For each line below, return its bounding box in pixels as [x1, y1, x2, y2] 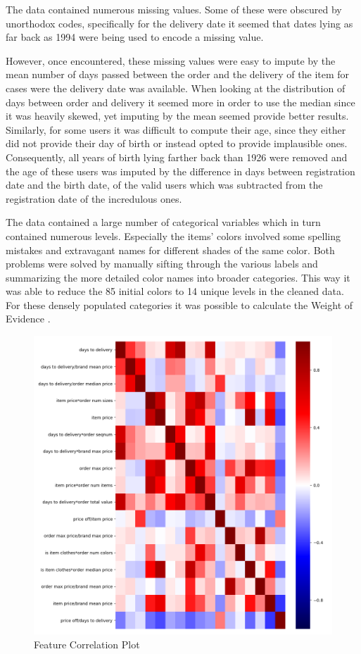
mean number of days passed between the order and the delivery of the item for [6, 67, 350, 82]
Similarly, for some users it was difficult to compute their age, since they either [6, 122, 346, 137]
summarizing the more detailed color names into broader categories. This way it [6, 270, 350, 284]
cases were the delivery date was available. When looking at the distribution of [6, 80, 346, 95]
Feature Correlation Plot [34, 636, 140, 651]
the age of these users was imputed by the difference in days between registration [6, 163, 355, 178]
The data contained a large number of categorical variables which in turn [6, 215, 321, 229]
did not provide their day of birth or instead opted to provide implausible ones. [6, 136, 348, 151]
